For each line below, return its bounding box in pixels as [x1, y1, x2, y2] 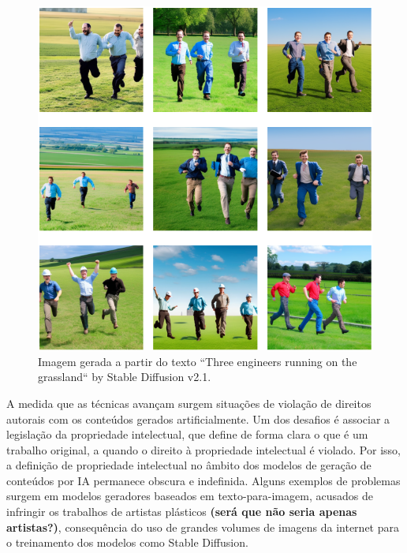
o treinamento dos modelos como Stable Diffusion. [6, 534, 248, 551]
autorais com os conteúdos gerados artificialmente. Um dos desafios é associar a [6, 410, 390, 427]
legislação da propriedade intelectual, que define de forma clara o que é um [6, 426, 368, 443]
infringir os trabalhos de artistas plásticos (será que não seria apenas [6, 503, 357, 520]
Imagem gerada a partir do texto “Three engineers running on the [38, 353, 357, 369]
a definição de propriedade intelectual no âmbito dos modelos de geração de [6, 457, 372, 473]
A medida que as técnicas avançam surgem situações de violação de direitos [6, 394, 372, 411]
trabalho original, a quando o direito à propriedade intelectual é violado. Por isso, [6, 441, 401, 458]
